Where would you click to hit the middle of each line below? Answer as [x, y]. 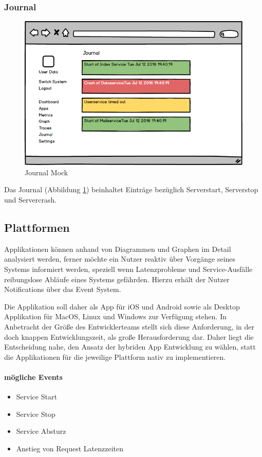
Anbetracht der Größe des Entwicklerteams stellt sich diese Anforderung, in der [129, 326]
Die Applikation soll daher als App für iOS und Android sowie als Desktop [122, 306]
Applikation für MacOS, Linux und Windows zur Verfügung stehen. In [116, 316]
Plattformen [37, 227]
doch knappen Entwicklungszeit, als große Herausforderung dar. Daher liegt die [129, 336]
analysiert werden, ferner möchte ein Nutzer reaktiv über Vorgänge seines [120, 259]
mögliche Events [33, 377]
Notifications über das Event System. [63, 289]
